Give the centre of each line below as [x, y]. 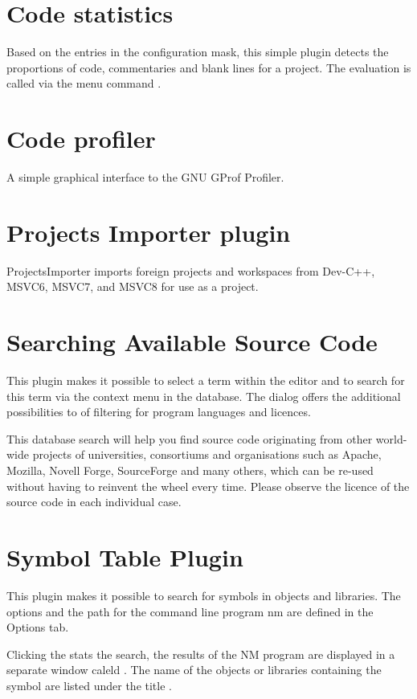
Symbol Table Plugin [125, 557]
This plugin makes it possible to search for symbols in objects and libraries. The [204, 595]
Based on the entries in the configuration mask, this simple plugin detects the [198, 52]
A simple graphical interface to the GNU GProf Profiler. [145, 177]
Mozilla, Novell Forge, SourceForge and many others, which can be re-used [190, 470]
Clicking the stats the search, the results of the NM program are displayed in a [201, 654]
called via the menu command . [84, 83]
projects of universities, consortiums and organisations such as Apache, [207, 454]
